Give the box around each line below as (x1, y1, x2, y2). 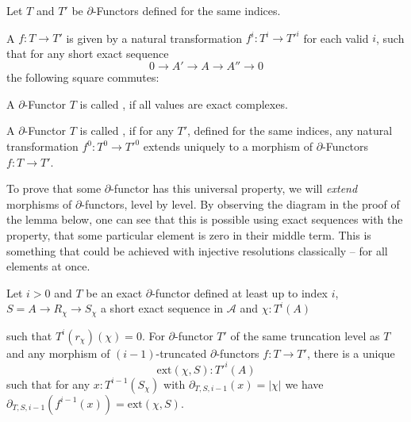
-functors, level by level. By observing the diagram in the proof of (81, 195, 400, 212)
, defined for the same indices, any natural (187, 122, 393, 139)
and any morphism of (6, 344, 110, 361)
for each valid (303, 29, 369, 46)
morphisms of (6, 195, 72, 212)
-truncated (156, 344, 207, 361)
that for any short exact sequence (6, 44, 169, 61)
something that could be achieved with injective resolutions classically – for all (6, 242, 388, 259)
